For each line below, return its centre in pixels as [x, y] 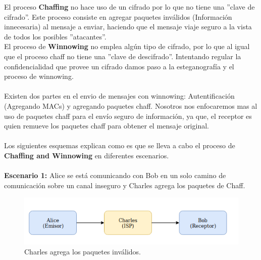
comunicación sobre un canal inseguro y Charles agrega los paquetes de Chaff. [125, 185]
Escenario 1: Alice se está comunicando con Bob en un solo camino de [115, 175]
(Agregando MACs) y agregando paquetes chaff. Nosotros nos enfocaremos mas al [131, 105]
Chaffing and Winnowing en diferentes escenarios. [87, 155]
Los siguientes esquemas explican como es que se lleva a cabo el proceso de [120, 145]
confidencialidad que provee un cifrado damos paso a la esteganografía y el [119, 66]
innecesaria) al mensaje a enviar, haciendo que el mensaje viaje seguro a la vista [128, 27]
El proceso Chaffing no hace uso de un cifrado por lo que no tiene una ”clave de [129, 7]
